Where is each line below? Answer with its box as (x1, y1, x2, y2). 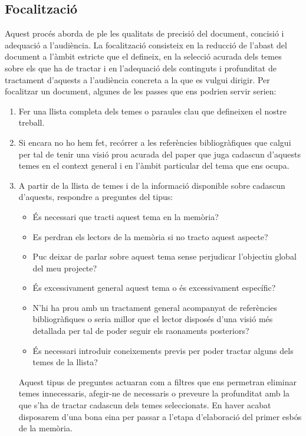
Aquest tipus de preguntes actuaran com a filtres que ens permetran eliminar (18, 375, 297, 388)
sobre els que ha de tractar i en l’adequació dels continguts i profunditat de (5, 61, 277, 74)
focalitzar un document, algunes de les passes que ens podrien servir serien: (5, 85, 277, 97)
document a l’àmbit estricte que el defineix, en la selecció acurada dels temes (5, 50, 282, 63)
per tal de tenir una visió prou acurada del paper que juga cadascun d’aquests (18, 147, 301, 160)
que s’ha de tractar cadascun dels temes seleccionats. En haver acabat (18, 399, 271, 411)
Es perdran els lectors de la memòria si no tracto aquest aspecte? (32, 230, 268, 242)
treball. (18, 116, 45, 129)
